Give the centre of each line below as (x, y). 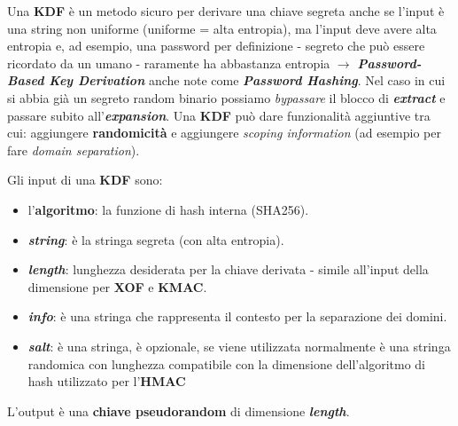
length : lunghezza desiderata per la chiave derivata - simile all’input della (228, 269)
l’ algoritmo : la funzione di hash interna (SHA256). (168, 209)
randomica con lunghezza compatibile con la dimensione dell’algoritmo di (226, 363)
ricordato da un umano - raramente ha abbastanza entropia (169, 63)
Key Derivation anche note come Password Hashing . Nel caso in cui (247, 80)
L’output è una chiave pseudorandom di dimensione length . (179, 410)
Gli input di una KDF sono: (85, 180)
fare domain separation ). (74, 150)
